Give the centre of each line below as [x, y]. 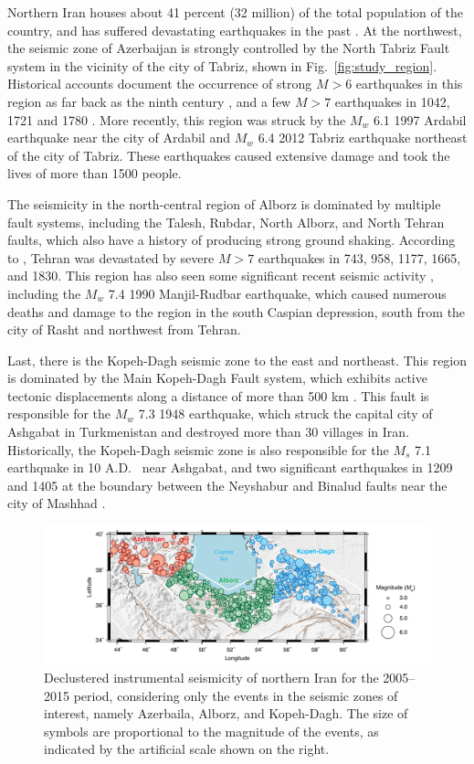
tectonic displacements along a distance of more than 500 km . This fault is [218, 395]
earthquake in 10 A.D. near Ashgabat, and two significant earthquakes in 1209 [230, 467]
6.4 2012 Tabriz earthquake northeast [363, 138]
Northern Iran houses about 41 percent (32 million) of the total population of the [235, 12]
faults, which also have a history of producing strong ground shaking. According [232, 240]
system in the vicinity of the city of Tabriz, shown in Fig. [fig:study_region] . [222, 65]
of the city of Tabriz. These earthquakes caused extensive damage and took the [229, 155]
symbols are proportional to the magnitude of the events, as [211, 731]
